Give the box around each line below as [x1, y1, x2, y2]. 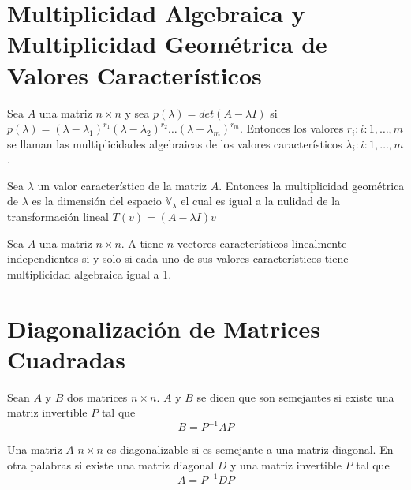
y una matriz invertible [230, 457, 342, 473]
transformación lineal [7, 208, 109, 225]
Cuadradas [7, 342, 125, 375]
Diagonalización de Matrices [7, 312, 320, 344]
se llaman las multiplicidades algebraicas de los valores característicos [7, 135, 342, 151]
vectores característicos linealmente [177, 234, 347, 251]
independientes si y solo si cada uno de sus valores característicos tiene [7, 250, 349, 267]
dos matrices [66, 388, 128, 405]
